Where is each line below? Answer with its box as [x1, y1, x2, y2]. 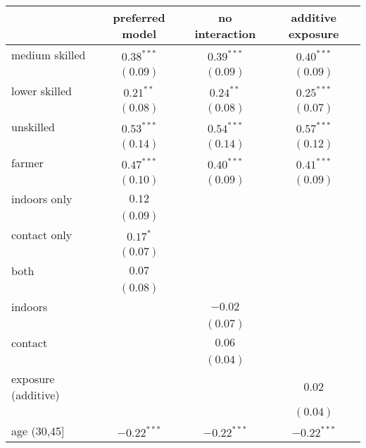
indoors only [11, 190, 72, 207]
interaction [194, 25, 256, 42]
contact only [11, 226, 72, 243]
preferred [113, 9, 165, 25]
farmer [11, 155, 44, 171]
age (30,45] [11, 423, 65, 439]
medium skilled [11, 47, 86, 63]
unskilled [11, 119, 55, 135]
